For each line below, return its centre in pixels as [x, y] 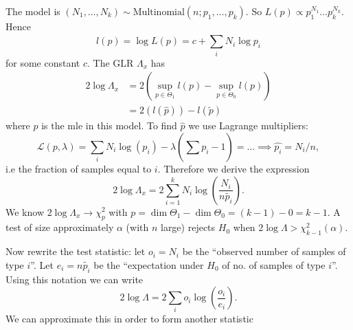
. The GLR [111, 62]
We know [25, 211]
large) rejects [188, 227]
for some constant [43, 62]
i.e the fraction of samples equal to [79, 168]
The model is [33, 11]
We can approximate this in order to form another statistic [129, 319]
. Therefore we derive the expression [234, 168]
